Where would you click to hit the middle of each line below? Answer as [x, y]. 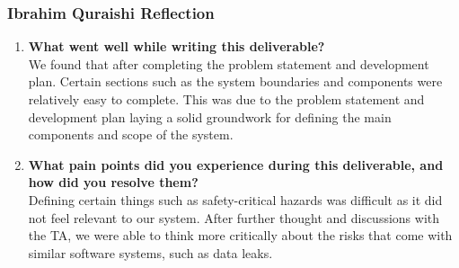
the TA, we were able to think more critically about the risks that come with [240, 235]
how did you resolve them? [113, 182]
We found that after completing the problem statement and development [229, 63]
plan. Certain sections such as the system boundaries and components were [235, 81]
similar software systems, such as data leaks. [150, 252]
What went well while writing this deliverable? [177, 46]
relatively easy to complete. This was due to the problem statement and [226, 99]
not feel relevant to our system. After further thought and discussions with [234, 217]
